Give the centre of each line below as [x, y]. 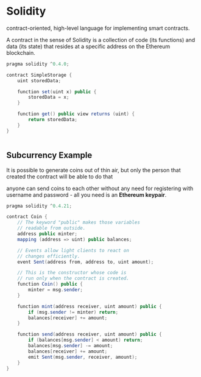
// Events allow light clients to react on [73, 250]
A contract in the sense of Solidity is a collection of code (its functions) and [101, 40]
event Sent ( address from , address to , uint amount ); [86, 262]
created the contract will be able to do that [60, 176]
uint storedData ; [39, 80]
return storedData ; [53, 120]
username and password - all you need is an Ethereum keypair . [86, 195]
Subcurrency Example [49, 156]
